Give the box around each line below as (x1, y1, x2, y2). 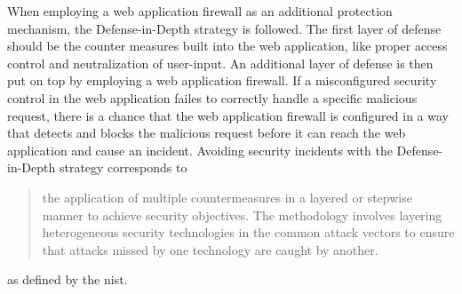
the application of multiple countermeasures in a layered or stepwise (42, 187, 412, 206)
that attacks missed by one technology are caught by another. (42, 240, 378, 258)
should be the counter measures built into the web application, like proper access (7, 36, 448, 55)
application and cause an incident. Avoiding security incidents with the (7, 140, 393, 159)
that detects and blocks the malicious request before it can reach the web (7, 123, 406, 142)
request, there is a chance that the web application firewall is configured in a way (7, 106, 449, 124)
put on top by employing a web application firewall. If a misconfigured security (7, 71, 437, 90)
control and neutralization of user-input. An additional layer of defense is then (7, 53, 434, 72)
